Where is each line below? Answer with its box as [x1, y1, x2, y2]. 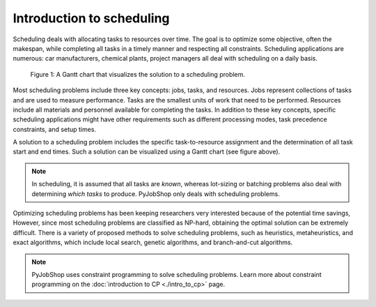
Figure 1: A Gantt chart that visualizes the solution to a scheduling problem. [30, 70, 245, 78]
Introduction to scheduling [13, 10, 170, 26]
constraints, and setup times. [13, 125, 97, 133]
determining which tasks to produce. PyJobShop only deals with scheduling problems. [31, 189, 280, 198]
